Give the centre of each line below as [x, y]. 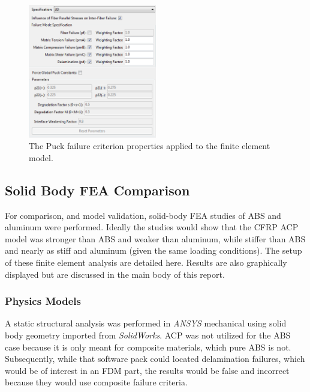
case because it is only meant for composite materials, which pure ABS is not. [148, 347]
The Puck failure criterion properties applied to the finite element [150, 146]
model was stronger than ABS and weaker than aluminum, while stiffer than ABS [155, 238]
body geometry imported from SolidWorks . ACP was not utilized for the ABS [148, 335]
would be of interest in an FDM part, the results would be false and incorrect [147, 370]
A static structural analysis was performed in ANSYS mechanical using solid [146, 323]
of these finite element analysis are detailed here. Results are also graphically [146, 262]
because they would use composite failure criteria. [96, 382]
